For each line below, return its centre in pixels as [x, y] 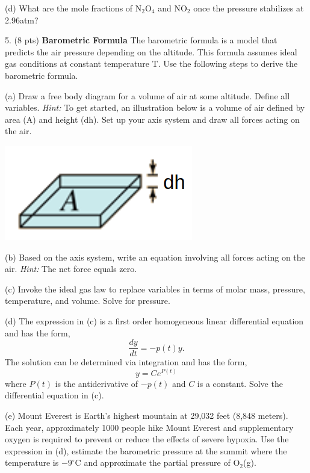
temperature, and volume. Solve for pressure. [88, 301]
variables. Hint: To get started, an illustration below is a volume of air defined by [155, 107]
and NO [172, 8]
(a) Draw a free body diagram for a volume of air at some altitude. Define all [147, 95]
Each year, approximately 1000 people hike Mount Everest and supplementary [149, 427]
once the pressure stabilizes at [249, 8]
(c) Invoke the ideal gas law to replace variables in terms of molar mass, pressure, [155, 289]
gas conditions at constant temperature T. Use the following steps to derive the [151, 63]
